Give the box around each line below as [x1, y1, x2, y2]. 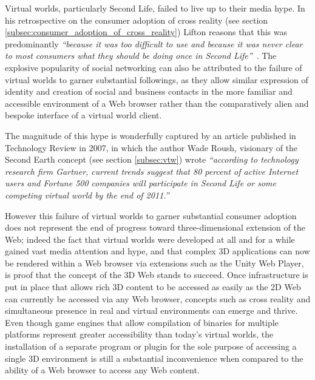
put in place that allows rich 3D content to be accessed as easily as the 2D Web [5, 280, 301, 293]
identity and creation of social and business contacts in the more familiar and [5, 85, 293, 98]
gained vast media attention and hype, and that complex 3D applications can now [5, 245, 310, 257]
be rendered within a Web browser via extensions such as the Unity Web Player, [5, 256, 304, 269]
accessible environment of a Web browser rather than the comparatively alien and [5, 97, 309, 109]
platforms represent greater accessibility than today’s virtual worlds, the [5, 328, 274, 341]
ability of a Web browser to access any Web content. [5, 364, 200, 376]
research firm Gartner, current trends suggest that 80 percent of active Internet [5, 165, 299, 177]
